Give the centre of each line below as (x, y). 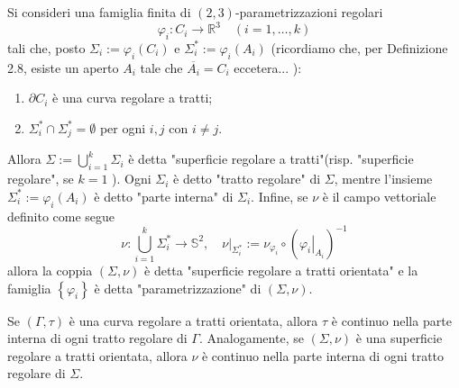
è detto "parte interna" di (164, 196)
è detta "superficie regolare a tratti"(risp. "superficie (271, 159)
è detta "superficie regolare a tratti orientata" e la (281, 270)
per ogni (123, 127)
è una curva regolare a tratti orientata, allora (193, 320)
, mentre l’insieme (383, 179)
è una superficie (399, 338)
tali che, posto (46, 47)
